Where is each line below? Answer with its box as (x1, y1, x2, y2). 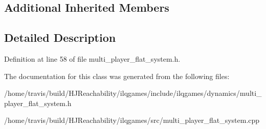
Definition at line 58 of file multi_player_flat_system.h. (4, 53, 181, 64)
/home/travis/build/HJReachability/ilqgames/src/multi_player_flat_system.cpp (4, 115, 260, 125)
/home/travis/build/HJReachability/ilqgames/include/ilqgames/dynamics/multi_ (4, 88, 262, 98)
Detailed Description (4, 30, 116, 45)
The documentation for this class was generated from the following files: (4, 70, 230, 81)
